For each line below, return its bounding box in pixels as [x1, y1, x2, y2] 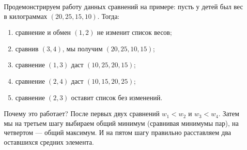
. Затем [218, 108, 239, 119]
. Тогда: [97, 11, 120, 21]
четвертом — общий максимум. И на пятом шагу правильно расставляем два [4, 127, 232, 137]
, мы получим [62, 43, 103, 53]
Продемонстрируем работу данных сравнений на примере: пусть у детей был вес [4, 1, 243, 11]
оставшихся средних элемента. [4, 136, 94, 147]
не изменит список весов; [97, 27, 172, 37]
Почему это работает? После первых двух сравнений [4, 108, 160, 119]
